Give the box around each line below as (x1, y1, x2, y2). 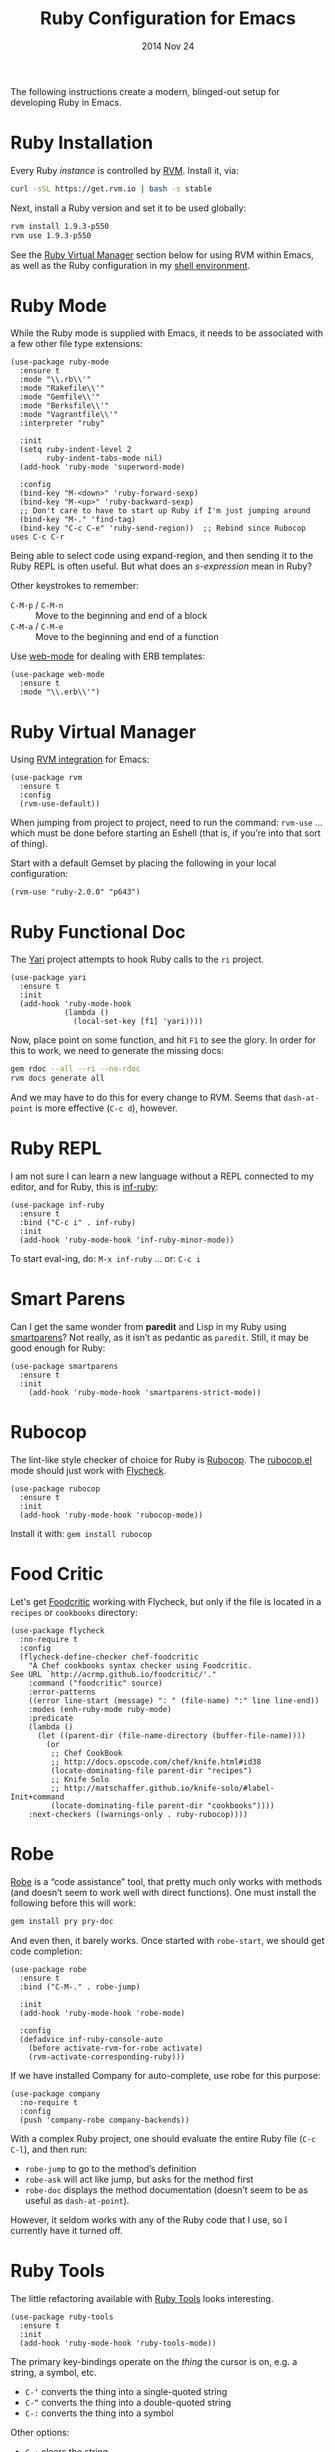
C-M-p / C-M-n (10, 599, 64, 611)
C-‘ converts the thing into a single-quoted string (24, 2385, 228, 2397)
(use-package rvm (10, 773, 83, 783)
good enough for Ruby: (10, 1342, 106, 1354)
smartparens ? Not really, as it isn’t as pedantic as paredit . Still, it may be (10, 1331, 309, 1343)
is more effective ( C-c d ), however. (34, 1102, 178, 1114)
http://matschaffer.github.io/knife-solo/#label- (63, 1783, 275, 1793)
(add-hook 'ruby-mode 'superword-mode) (19, 462, 186, 472)
